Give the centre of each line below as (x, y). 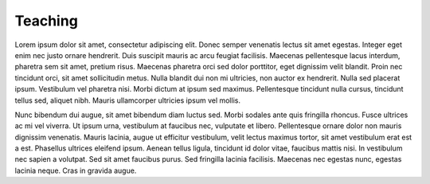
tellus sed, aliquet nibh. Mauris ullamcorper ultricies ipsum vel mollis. (127, 100)
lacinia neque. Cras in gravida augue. (76, 170)
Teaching (47, 21)
